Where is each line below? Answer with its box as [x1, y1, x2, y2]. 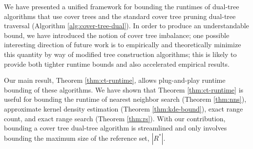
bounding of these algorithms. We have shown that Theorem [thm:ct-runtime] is [4, 84, 244, 94]
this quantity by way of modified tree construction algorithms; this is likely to [4, 49, 237, 59]
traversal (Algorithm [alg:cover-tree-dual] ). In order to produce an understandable [4, 20, 249, 31]
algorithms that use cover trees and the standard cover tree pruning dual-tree [4, 11, 236, 21]
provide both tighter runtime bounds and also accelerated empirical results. [4, 58, 230, 69]
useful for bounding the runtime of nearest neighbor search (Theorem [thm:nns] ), [4, 94, 247, 104]
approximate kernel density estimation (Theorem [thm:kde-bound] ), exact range [4, 103, 243, 113]
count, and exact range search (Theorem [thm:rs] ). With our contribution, [4, 113, 226, 123]
